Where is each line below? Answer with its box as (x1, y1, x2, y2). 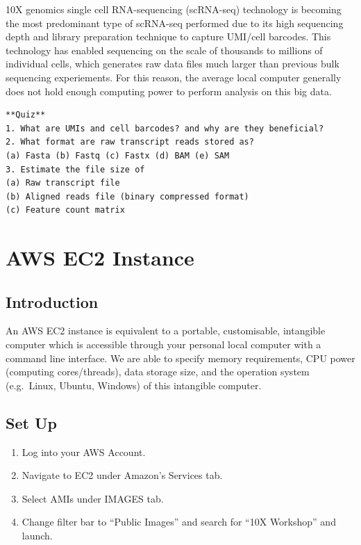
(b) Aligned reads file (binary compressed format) (6, 191, 249, 202)
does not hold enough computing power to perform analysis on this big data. (6, 83, 332, 98)
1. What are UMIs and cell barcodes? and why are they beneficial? (6, 123, 324, 133)
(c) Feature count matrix (6, 205, 125, 215)
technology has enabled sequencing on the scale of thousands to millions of (6, 42, 323, 57)
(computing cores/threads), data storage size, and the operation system (6, 364, 310, 379)
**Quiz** (6, 110, 46, 120)
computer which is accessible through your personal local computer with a (6, 337, 321, 352)
